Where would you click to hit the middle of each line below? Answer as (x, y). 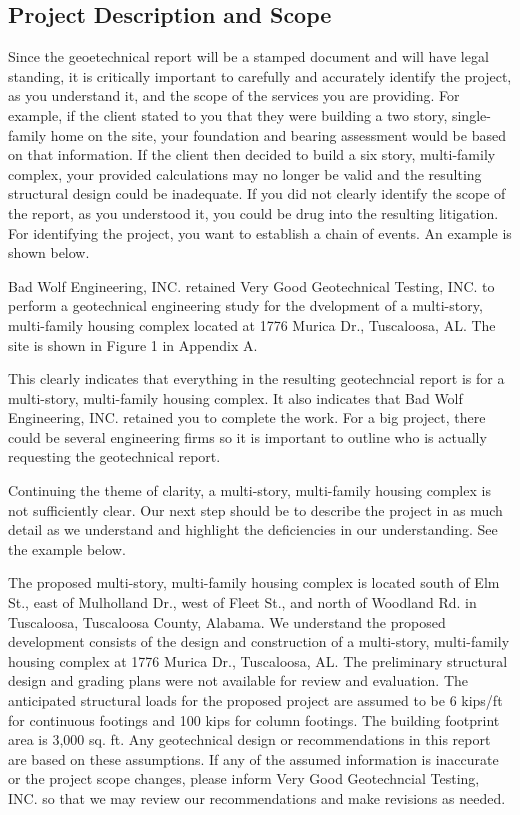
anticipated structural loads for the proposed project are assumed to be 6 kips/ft (255, 700)
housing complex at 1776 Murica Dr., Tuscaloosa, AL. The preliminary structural (258, 660)
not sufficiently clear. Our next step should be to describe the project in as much (255, 509)
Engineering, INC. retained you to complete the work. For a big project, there (247, 417)
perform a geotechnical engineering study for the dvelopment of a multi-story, (245, 305)
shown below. (49, 252)
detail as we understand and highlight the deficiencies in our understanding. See (253, 529)
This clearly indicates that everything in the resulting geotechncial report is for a (256, 378)
